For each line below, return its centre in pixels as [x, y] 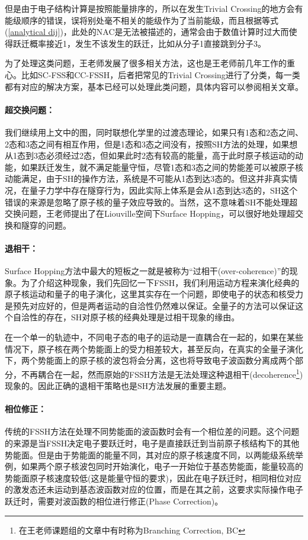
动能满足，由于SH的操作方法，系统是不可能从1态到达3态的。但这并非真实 [147, 179]
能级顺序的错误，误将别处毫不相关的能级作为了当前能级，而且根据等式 [142, 20]
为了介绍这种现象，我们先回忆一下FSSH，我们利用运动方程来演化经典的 [160, 282]
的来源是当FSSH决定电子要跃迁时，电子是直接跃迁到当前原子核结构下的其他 [152, 443]
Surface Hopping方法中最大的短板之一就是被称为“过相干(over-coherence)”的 [147, 271]
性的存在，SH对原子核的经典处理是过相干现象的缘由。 [134, 317]
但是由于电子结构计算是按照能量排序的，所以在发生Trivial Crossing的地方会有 [154, 8]
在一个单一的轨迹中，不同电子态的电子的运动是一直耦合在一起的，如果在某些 [154, 337]
